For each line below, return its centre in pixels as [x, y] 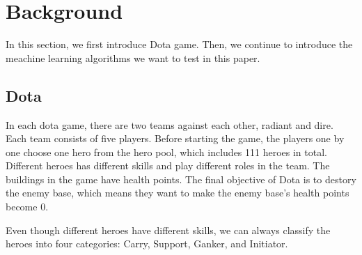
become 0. [27, 207]
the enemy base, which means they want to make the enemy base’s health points [178, 193]
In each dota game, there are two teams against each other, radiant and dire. [170, 124]
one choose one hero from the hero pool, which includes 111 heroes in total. [166, 152]
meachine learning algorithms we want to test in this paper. [133, 57]
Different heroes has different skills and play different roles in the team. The [168, 165]
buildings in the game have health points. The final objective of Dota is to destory [181, 179]
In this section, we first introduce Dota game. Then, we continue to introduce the [179, 44]
